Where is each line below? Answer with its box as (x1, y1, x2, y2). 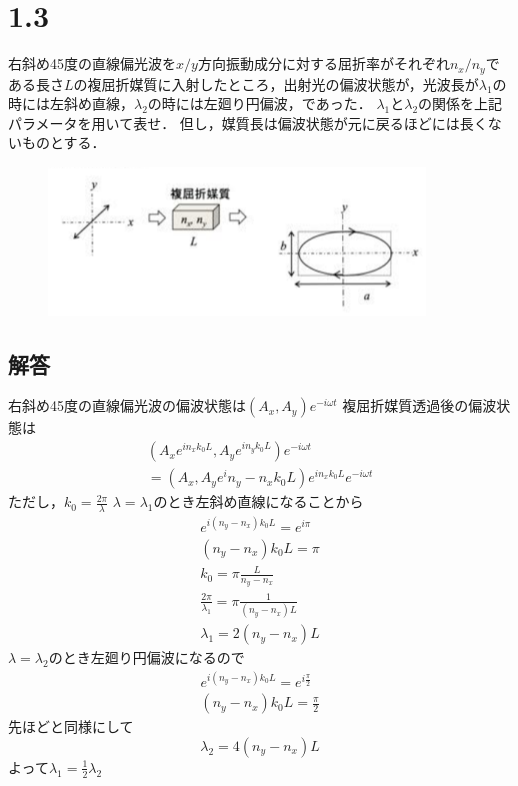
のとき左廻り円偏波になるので (48, 647, 245, 668)
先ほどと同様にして (8, 716, 134, 737)
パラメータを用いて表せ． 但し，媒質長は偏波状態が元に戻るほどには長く (8, 112, 488, 133)
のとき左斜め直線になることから (153, 491, 364, 512)
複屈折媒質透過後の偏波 (342, 395, 497, 416)
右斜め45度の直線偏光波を (8, 53, 176, 74)
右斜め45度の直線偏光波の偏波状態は (8, 395, 246, 416)
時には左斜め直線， (8, 93, 134, 114)
